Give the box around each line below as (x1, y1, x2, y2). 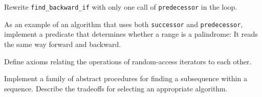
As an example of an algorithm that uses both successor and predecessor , (4, 18, 243, 29)
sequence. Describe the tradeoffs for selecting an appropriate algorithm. (4, 83, 228, 93)
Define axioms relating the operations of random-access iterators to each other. (4, 56, 252, 66)
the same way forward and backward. (4, 38, 121, 49)
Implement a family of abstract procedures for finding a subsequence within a (4, 73, 247, 84)
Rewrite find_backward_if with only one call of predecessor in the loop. (4, 2, 237, 12)
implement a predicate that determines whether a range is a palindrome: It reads (4, 29, 258, 39)
